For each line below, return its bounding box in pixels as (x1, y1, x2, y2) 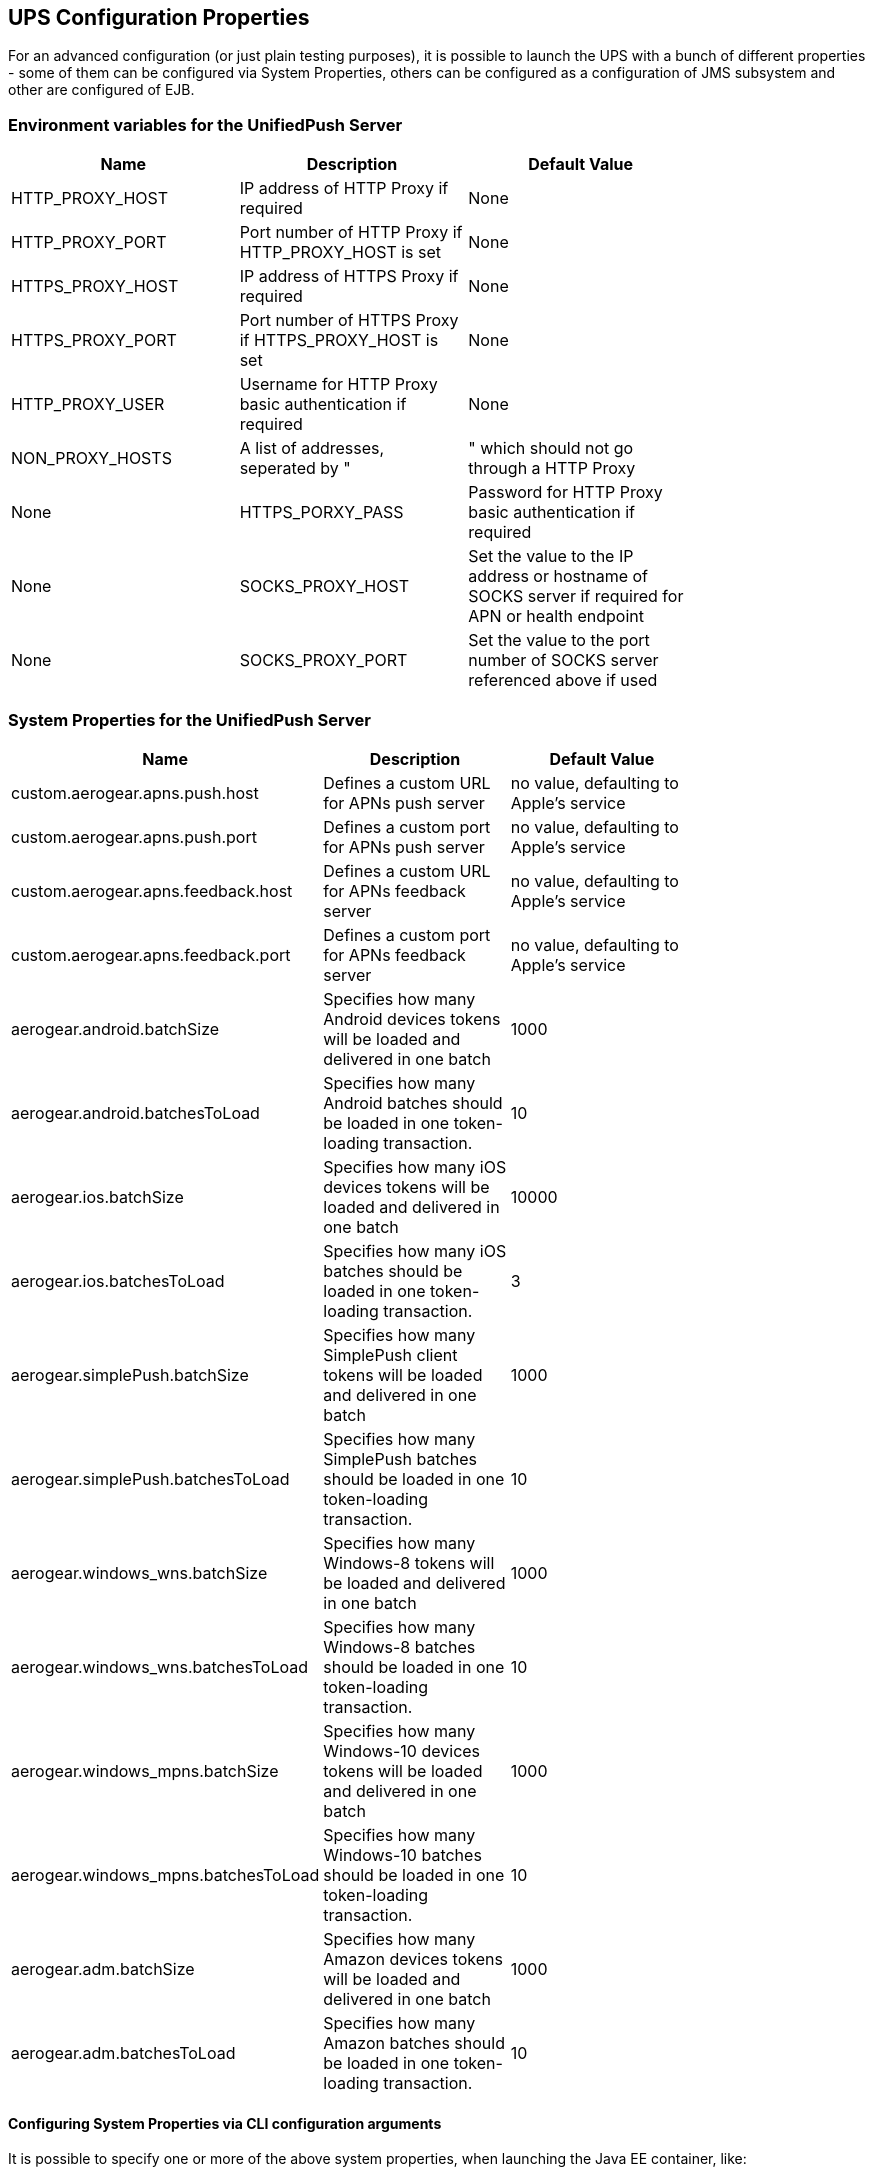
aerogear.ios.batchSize (11, 1186, 184, 1207)
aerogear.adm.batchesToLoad (11, 2042, 236, 2063)
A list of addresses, (239, 438, 385, 459)
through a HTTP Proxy (468, 458, 636, 479)
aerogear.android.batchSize (11, 1018, 220, 1039)
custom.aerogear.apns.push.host (11, 782, 259, 803)
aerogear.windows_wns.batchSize (11, 1562, 268, 1583)
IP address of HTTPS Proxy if (239, 266, 459, 287)
